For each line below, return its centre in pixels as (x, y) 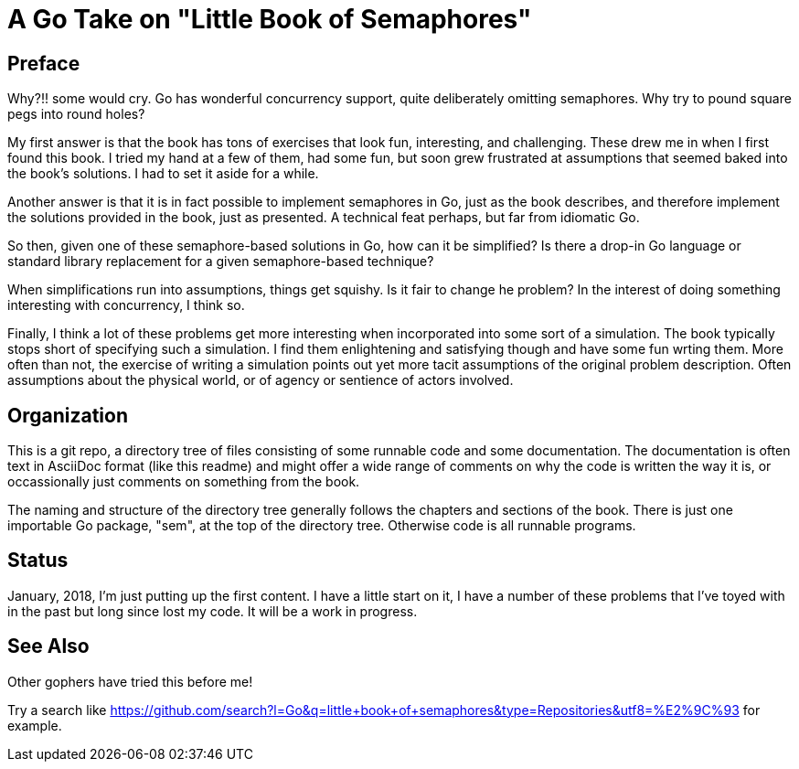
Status (38, 561)
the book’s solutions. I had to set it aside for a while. (163, 174)
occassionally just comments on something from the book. (184, 482)
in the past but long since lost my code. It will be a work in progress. (213, 611)
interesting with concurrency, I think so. (126, 305)
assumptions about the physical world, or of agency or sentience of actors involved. (261, 380)
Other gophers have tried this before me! (130, 681)
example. (35, 725)
